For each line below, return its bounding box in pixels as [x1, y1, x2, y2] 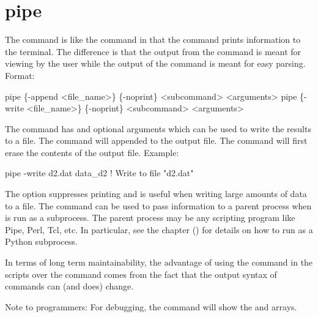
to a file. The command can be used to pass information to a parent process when [5, 199, 312, 212]
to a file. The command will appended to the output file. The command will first [5, 134, 308, 147]
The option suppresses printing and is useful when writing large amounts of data [5, 187, 307, 200]
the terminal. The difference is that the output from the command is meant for [5, 45, 301, 58]
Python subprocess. [5, 235, 78, 248]
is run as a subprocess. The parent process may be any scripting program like [5, 211, 295, 224]
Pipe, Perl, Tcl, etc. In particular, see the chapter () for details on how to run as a [5, 223, 313, 236]
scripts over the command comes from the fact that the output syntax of [5, 267, 277, 280]
